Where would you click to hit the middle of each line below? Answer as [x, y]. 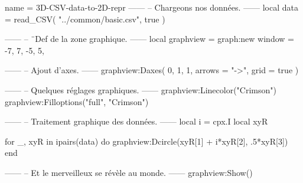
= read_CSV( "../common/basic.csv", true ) [85, 19]
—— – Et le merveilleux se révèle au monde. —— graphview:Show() [129, 172]
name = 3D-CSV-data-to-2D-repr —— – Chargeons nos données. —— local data [151, 7]
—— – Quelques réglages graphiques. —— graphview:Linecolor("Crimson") [141, 89]
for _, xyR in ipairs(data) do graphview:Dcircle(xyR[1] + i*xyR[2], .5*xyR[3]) [146, 141]
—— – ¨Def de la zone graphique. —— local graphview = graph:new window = [149, 39]
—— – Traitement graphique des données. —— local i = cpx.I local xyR [136, 121]
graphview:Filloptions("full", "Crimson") [77, 101]
